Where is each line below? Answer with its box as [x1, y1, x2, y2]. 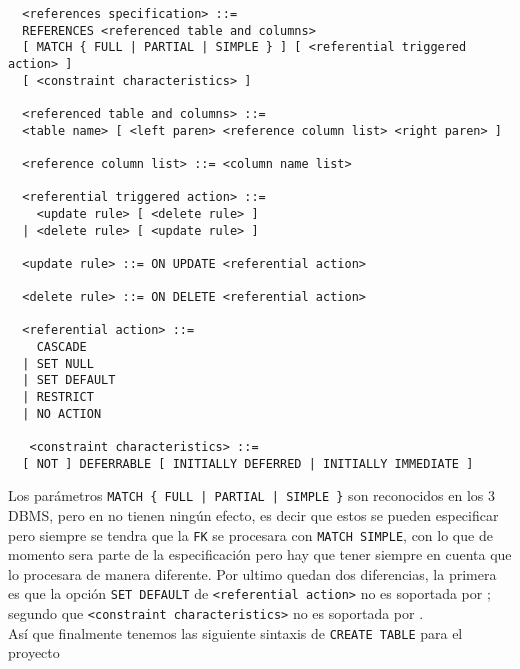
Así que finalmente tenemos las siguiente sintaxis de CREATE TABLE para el [8, 622, 463, 643]
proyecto [8, 642, 60, 663]
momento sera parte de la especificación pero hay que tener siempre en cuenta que [8, 544, 512, 565]
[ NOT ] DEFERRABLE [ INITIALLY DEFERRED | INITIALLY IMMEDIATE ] [22, 456, 474, 471]
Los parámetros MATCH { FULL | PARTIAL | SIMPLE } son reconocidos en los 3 [8, 485, 495, 506]
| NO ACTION [22, 406, 102, 421]
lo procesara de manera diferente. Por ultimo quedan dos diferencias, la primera [8, 563, 497, 584]
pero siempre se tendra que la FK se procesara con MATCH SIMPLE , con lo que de [8, 524, 493, 545]
